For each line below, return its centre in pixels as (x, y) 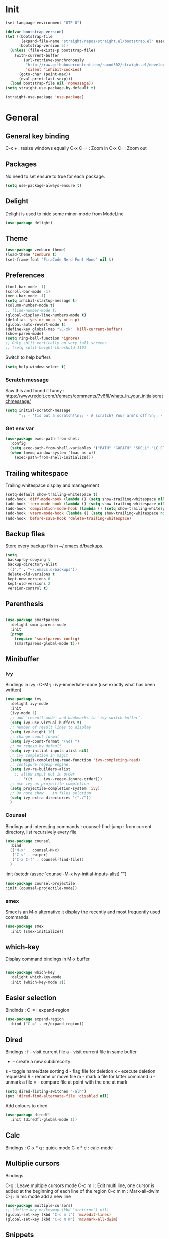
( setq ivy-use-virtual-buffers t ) (46, 723)
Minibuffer (22, 659)
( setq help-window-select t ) (36, 367)
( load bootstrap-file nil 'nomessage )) (52, 84)
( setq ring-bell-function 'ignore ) (43, 339)
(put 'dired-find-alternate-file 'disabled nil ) (57, 1096)
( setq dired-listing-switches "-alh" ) (46, 1092)
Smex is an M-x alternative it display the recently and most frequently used (83, 912)
